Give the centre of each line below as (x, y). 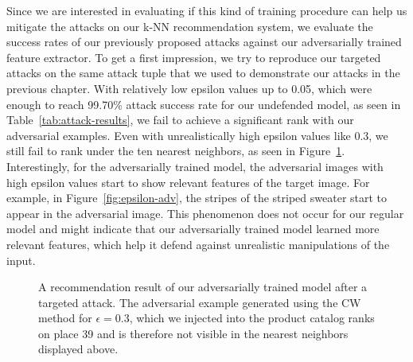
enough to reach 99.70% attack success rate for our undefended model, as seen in (204, 104)
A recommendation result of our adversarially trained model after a (203, 287)
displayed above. (78, 349)
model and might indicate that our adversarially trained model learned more (193, 229)
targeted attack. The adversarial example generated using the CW (200, 302)
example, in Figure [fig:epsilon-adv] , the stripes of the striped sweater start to (197, 198)
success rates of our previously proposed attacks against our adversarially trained (204, 42)
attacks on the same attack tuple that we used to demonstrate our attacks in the (203, 73)
